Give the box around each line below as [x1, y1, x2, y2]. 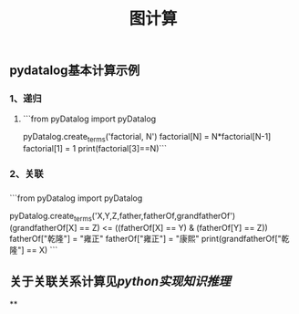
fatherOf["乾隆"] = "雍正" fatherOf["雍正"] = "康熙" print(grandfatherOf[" [9, 233, 283, 244]
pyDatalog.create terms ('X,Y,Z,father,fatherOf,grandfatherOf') [9, 211, 236, 224]
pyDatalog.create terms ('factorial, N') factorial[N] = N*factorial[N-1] [22, 131, 272, 144]
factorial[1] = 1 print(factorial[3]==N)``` [22, 143, 167, 154]
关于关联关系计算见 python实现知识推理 [9, 274, 231, 289]
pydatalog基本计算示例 [9, 63, 140, 78]
